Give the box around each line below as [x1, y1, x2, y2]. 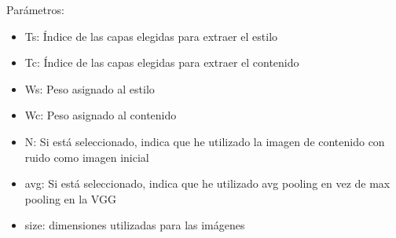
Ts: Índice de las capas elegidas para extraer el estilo [24, 27, 278, 44]
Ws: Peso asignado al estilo [24, 80, 155, 97]
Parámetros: [6, 2, 64, 17]
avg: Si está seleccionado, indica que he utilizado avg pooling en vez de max [24, 175, 390, 192]
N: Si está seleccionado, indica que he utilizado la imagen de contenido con [24, 133, 385, 149]
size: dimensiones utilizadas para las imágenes [24, 217, 245, 233]
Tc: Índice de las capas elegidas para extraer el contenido [24, 54, 299, 71]
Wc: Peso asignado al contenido [24, 107, 177, 123]
